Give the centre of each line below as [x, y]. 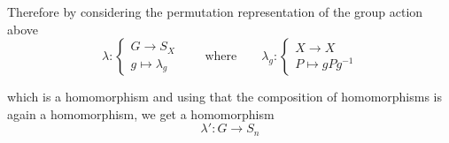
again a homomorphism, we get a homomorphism [141, 113]
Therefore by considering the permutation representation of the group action [215, 11]
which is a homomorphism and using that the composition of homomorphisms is [225, 97]
